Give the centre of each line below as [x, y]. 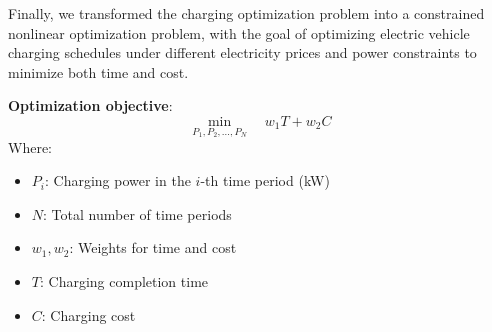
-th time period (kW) [265, 180]
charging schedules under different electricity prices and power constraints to [242, 52]
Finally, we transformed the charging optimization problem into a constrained [246, 13]
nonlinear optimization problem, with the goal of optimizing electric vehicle [239, 32]
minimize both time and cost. [98, 71]
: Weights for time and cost [153, 247]
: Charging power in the [117, 180]
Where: [30, 146]
